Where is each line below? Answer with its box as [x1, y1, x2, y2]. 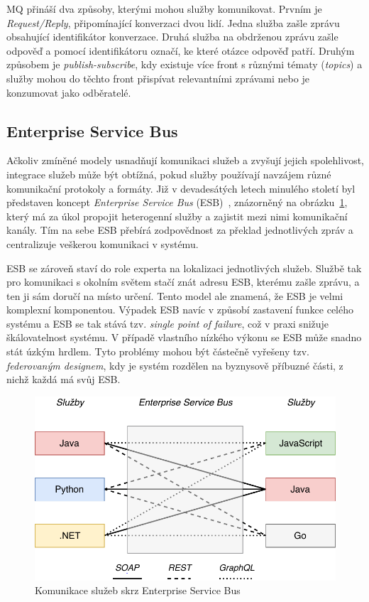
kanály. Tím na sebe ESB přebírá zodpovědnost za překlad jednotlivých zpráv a [6, 222, 353, 237]
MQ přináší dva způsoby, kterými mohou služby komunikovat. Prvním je [6, 1, 322, 16]
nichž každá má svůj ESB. [6, 372, 121, 387]
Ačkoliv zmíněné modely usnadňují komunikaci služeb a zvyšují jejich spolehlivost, [6, 153, 365, 168]
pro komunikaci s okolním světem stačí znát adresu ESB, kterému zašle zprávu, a [6, 274, 360, 289]
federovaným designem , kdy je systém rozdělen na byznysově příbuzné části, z [6, 358, 343, 372]
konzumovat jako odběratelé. [6, 85, 131, 100]
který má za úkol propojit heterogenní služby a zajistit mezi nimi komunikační [6, 208, 348, 223]
